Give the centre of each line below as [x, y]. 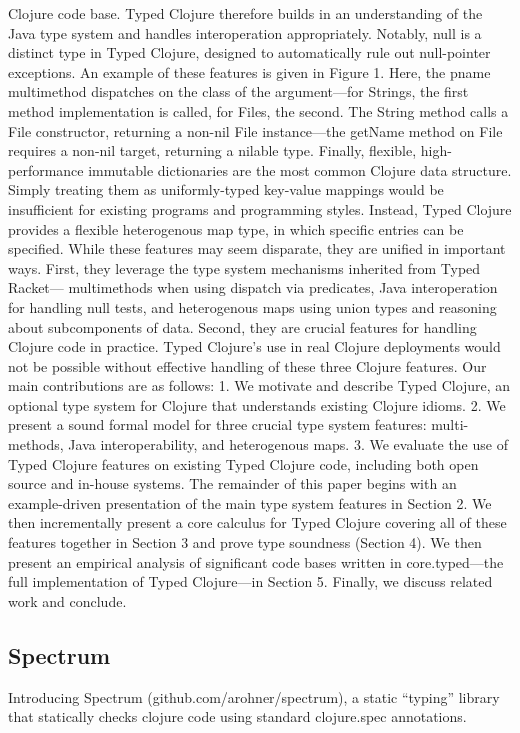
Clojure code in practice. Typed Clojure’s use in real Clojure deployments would [254, 346]
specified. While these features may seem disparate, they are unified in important [257, 248]
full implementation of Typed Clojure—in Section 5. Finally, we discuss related [250, 581]
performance [46, 169]
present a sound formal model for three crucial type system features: [217, 424]
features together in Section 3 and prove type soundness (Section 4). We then [245, 542]
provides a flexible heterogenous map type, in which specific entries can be [236, 228]
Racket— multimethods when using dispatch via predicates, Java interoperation [253, 287]
